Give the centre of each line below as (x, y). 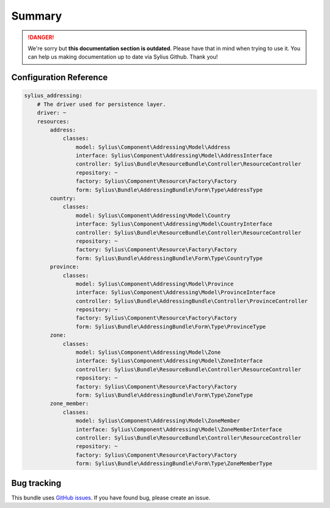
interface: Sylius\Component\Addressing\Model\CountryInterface (174, 224)
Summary (37, 16)
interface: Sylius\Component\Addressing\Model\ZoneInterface (169, 361)
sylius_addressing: (53, 96)
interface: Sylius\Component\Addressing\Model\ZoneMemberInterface (179, 429)
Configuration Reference (60, 77)
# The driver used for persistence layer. (101, 104)
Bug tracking (36, 483)
